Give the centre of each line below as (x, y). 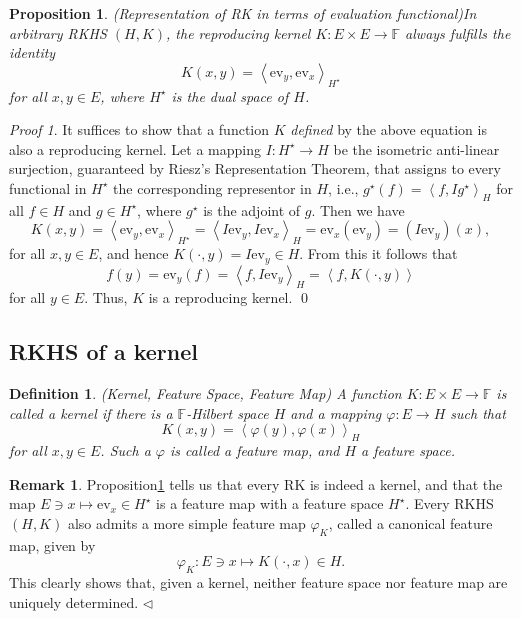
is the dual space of (230, 95)
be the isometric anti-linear (416, 148)
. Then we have (358, 209)
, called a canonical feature (410, 522)
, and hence (133, 253)
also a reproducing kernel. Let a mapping (135, 148)
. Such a (125, 450)
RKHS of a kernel (103, 351)
